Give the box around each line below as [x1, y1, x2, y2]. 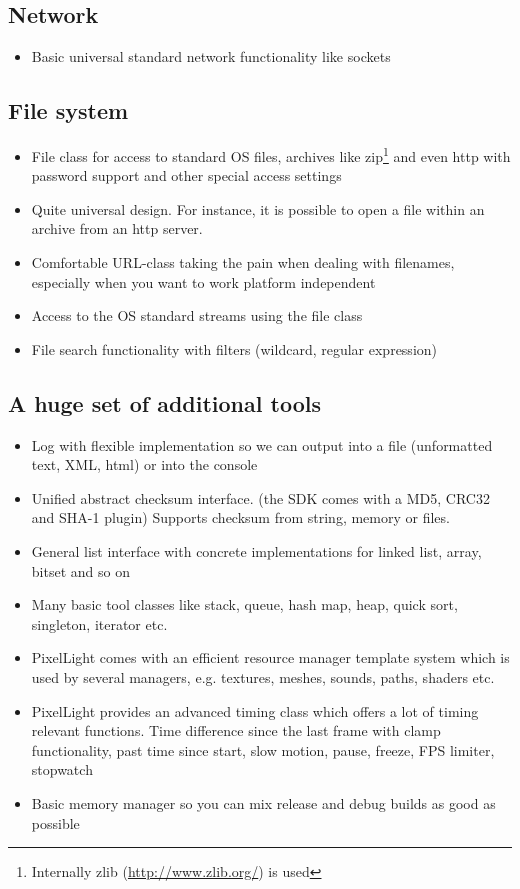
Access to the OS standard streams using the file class [31, 305, 363, 326]
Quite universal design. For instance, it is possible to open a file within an [31, 198, 485, 219]
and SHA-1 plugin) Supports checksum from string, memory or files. [31, 507, 450, 528]
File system [8, 95, 129, 126]
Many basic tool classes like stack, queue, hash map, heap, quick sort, [31, 594, 458, 615]
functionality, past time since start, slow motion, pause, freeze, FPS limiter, [31, 739, 495, 760]
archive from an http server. [31, 218, 203, 239]
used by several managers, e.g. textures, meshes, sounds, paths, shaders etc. [31, 666, 495, 687]
